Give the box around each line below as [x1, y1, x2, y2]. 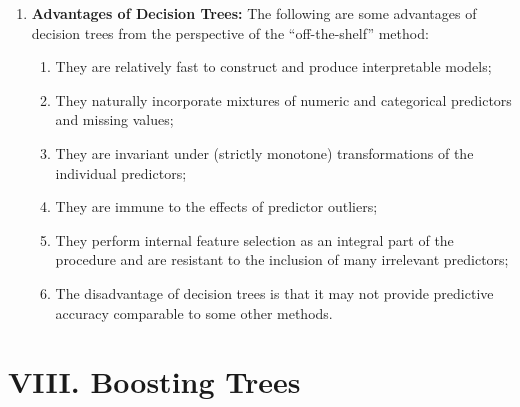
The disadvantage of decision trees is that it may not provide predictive [55, 282, 494, 303]
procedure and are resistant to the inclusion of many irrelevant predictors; [55, 249, 509, 270]
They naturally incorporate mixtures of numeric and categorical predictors [55, 89, 512, 110]
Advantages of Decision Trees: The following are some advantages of [31, 3, 477, 23]
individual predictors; [55, 162, 187, 183]
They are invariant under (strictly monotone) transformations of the [55, 142, 474, 163]
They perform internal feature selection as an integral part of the [55, 229, 454, 250]
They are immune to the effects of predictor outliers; [55, 196, 378, 217]
